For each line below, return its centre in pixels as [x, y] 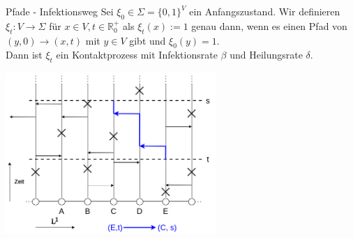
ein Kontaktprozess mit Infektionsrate [137, 55]
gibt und [148, 40]
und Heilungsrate [266, 55]
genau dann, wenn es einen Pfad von [269, 25]
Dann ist [24, 55]
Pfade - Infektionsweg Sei [60, 11]
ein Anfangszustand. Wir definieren [265, 11]
